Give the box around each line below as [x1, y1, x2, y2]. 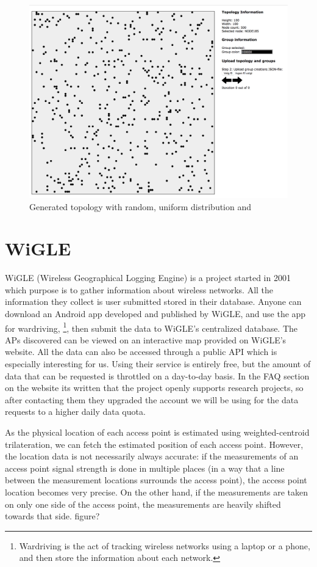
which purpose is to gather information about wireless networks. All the [5, 283, 274, 296]
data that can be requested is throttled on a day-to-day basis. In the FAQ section [5, 369, 310, 382]
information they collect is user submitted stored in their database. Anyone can [5, 295, 302, 308]
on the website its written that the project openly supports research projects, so [5, 381, 304, 394]
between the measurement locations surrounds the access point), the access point [5, 474, 307, 486]
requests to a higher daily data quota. [5, 405, 146, 418]
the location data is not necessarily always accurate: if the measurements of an [5, 450, 299, 463]
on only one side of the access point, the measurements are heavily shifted [5, 497, 281, 510]
